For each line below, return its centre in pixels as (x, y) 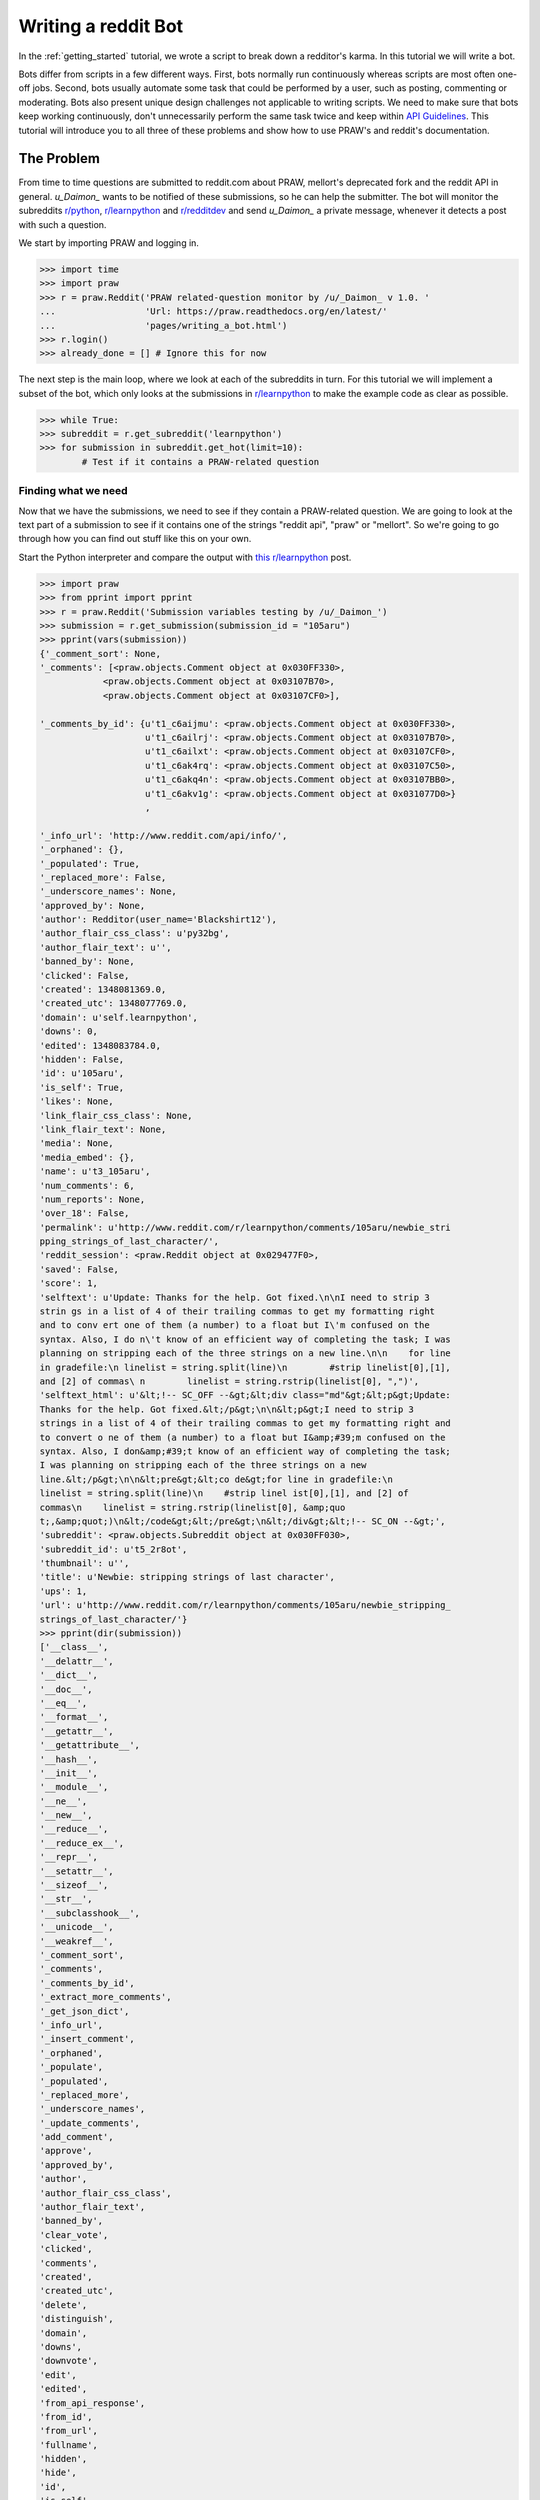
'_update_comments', (89, 2123)
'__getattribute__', (89, 1745)
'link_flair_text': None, (103, 1129)
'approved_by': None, (92, 905)
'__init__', (69, 1773)
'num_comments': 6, (87, 1185)
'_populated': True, (89, 863)
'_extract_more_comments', (105, 1997)
